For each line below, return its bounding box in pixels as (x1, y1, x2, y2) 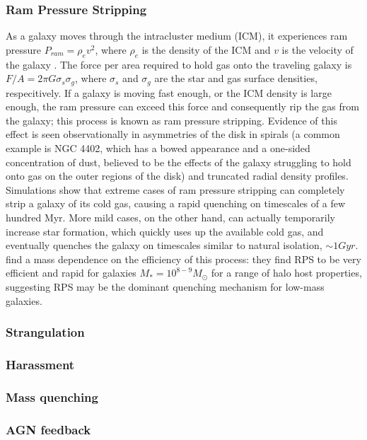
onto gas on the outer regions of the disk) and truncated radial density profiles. (6, 168, 349, 183)
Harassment (6, 355, 75, 373)
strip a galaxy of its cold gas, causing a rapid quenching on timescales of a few (6, 196, 346, 211)
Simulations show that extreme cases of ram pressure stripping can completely (6, 182, 345, 197)
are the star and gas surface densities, (154, 71, 318, 86)
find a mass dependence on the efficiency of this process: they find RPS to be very (6, 251, 361, 266)
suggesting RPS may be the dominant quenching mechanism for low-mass (6, 279, 325, 294)
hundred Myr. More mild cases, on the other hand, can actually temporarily (6, 210, 335, 224)
